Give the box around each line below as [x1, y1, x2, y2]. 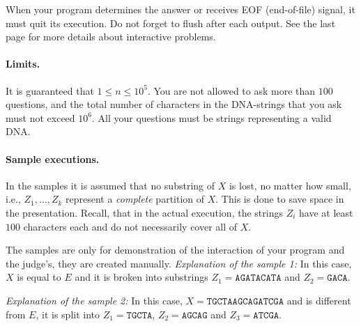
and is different [286, 293, 351, 307]
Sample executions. [6, 151, 100, 166]
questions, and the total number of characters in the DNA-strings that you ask [6, 97, 342, 111]
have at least [299, 205, 353, 219]
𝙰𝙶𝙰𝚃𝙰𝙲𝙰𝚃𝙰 [235, 273, 282, 284]
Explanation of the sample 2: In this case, [6, 293, 183, 307]
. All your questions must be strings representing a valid [91, 110, 332, 125]
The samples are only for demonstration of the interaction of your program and [6, 242, 345, 257]
